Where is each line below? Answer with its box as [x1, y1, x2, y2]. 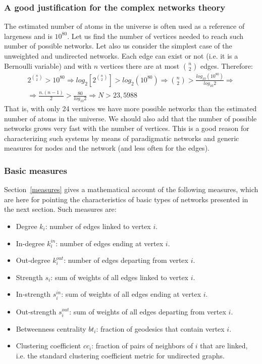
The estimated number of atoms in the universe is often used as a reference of [4, 21, 245, 31]
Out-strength [16, 306, 57, 316]
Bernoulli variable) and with [4, 60, 91, 71]
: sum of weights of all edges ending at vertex [61, 289, 201, 299]
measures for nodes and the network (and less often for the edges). [4, 143, 209, 153]
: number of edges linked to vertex [45, 221, 151, 232]
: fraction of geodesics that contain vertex [96, 323, 225, 334]
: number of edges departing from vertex [64, 255, 188, 265]
